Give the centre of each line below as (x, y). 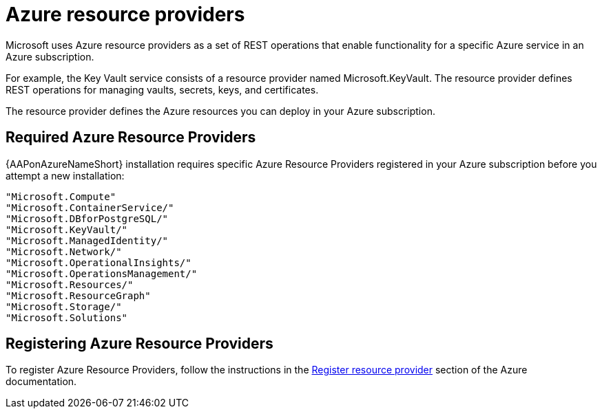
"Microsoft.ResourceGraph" (78, 295)
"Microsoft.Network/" (64, 251)
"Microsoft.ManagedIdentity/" (87, 240)
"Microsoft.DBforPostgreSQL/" (87, 218)
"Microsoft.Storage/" (64, 306)
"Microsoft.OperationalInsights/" (98, 262)
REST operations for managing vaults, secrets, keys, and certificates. (162, 89)
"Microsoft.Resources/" (70, 284)
